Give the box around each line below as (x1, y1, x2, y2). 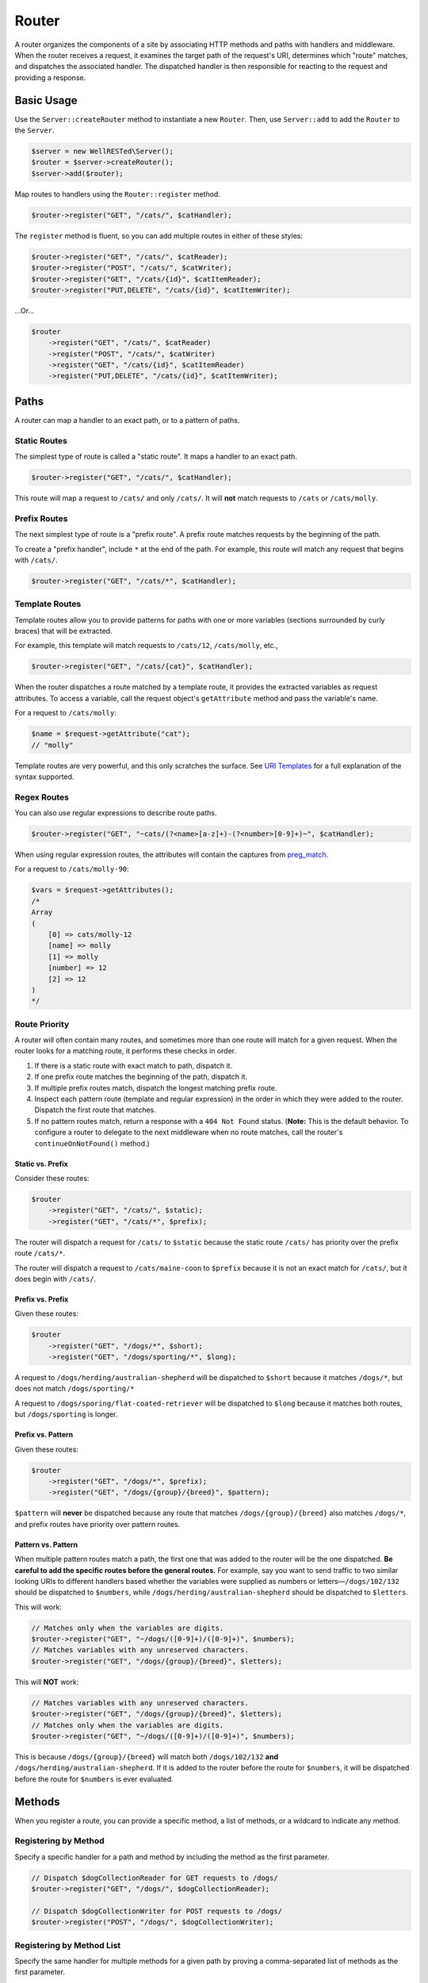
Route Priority (14, 1018, 70, 1030)
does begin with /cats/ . (14, 1274, 97, 1283)
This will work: (14, 1602, 63, 1612)
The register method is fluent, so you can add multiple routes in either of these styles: (14, 231, 303, 240)
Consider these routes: (14, 1173, 90, 1183)
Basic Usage (14, 94, 78, 107)
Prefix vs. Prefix (14, 1294, 69, 1304)
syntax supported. (14, 772, 75, 781)
